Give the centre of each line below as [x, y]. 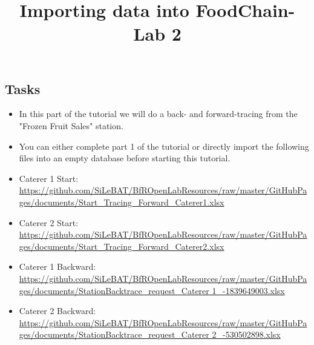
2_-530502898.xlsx [246, 334]
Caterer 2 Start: [49, 222]
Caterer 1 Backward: [57, 266]
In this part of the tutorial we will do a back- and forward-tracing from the [158, 114]
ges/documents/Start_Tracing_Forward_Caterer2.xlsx [122, 246]
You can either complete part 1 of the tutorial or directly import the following [164, 146]
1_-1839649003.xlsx [248, 290]
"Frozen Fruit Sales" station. [71, 125]
